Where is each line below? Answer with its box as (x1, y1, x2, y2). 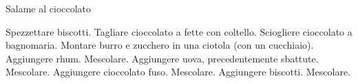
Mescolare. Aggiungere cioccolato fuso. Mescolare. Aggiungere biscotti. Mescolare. (6, 64, 351, 79)
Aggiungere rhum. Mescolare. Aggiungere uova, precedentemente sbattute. (6, 51, 319, 65)
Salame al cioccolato (6, 1, 92, 15)
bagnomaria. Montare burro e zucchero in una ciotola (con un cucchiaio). (6, 38, 314, 52)
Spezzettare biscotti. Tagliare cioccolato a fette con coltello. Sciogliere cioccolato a (6, 24, 352, 38)
